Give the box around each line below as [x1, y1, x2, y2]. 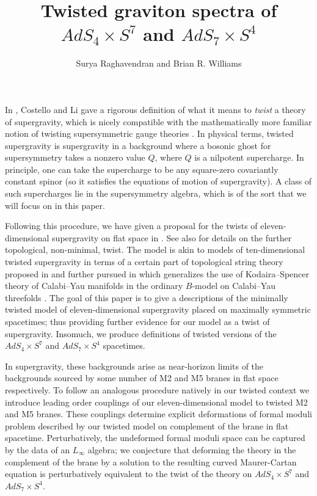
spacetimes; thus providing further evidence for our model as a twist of [5, 315, 270, 327]
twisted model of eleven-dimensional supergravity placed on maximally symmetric [5, 303, 311, 316]
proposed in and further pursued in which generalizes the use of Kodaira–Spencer [5, 267, 310, 280]
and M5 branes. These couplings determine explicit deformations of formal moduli [5, 407, 312, 420]
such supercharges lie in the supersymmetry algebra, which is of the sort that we [5, 187, 307, 200]
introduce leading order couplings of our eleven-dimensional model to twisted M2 [5, 395, 308, 408]
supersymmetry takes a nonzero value [5, 151, 145, 164]
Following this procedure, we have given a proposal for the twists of [5, 219, 258, 232]
